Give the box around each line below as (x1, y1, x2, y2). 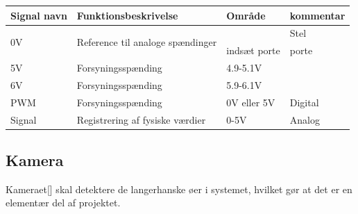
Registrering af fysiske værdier (76, 112, 206, 126)
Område (226, 8, 266, 22)
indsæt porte (226, 43, 280, 58)
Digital (289, 94, 319, 109)
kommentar (289, 8, 346, 22)
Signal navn (10, 8, 67, 22)
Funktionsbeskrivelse (76, 8, 178, 22)
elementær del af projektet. (6, 195, 121, 210)
